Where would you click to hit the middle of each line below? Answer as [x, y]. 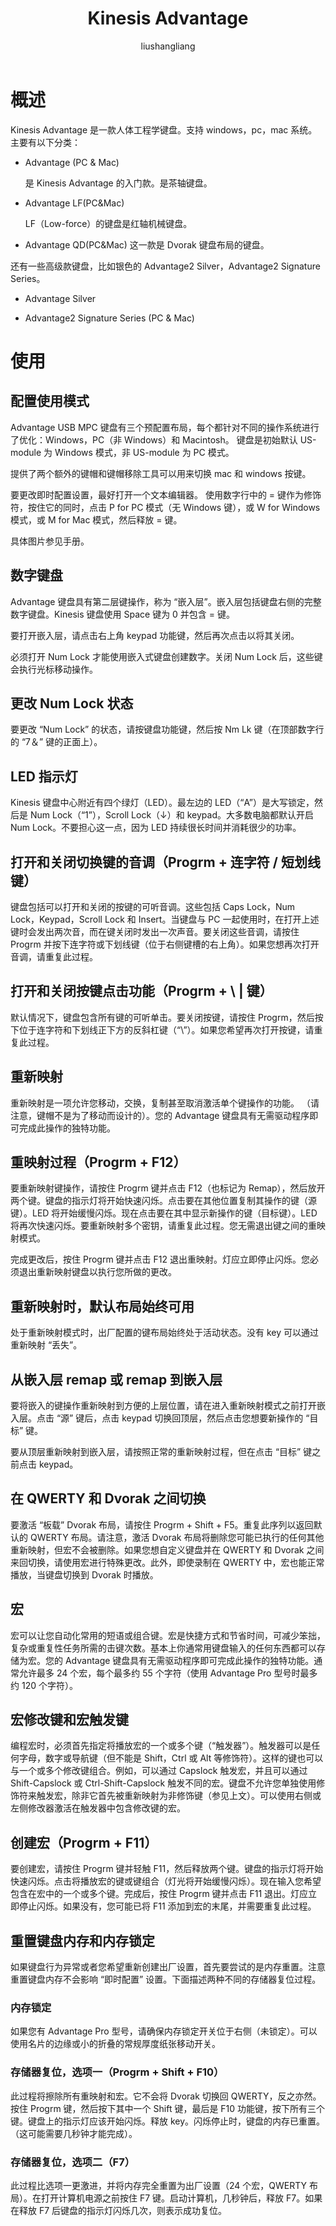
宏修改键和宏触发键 [69, 1720]
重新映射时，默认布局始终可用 [102, 1306]
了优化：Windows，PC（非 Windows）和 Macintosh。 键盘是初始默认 [154, 439]
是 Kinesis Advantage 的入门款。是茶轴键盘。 [118, 183]
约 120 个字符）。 [44, 1685]
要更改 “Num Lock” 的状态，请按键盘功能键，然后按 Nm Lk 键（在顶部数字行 [167, 729]
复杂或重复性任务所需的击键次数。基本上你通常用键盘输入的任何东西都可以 [163, 1648]
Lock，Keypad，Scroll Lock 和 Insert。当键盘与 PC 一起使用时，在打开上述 [165, 919]
